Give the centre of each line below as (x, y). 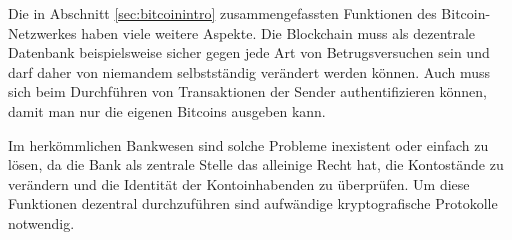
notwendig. (41, 222)
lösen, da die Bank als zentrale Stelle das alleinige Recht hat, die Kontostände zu (256, 164)
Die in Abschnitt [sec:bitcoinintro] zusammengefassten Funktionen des (222, 13)
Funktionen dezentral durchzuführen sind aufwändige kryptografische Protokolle (253, 203)
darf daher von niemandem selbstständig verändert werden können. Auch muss (249, 71)
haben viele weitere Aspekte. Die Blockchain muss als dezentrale (278, 32)
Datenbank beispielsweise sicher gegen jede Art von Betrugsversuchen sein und (249, 52)
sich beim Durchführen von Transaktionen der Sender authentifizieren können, (247, 91)
